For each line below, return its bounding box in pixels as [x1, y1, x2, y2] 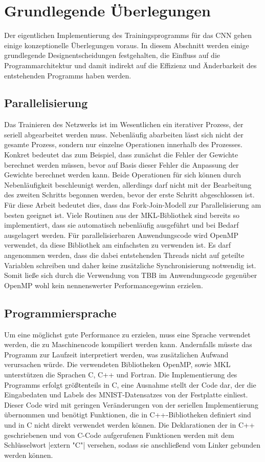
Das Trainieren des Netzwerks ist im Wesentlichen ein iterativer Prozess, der [4, 119, 244, 130]
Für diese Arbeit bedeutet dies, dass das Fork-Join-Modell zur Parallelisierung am [4, 199, 261, 210]
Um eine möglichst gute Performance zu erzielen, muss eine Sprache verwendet [4, 329, 251, 339]
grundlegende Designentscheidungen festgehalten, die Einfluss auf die [4, 50, 220, 61]
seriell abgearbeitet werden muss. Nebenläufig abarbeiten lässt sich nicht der [4, 129, 244, 139]
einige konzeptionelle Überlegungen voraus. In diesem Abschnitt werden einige [4, 39, 249, 50]
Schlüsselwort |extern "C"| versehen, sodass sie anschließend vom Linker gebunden [4, 439, 261, 450]
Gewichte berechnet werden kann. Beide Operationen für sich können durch [4, 169, 241, 180]
